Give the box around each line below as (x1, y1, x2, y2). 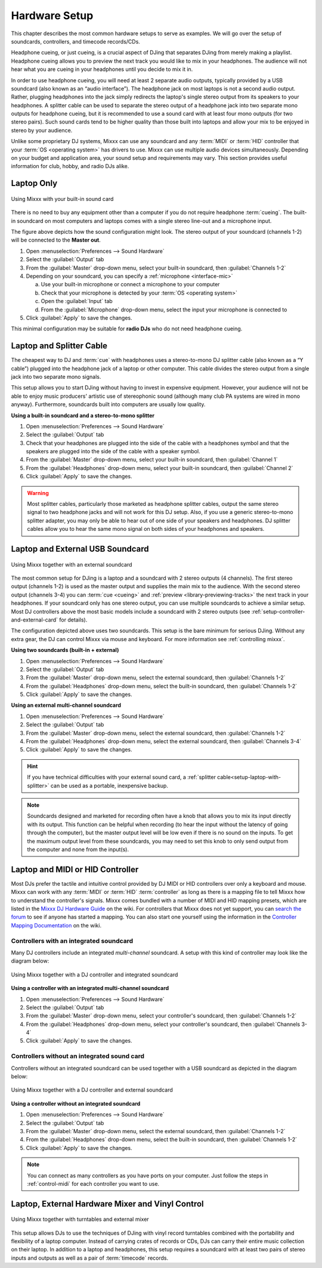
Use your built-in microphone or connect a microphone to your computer (41, 281, 220, 288)
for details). (59, 616, 88, 623)
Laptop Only (11, 178, 58, 188)
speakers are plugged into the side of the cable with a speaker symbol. (26, 448, 200, 455)
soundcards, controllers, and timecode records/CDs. (11, 38, 140, 45)
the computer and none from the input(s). (27, 846, 129, 853)
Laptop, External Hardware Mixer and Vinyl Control (11, 1199, 204, 1209)
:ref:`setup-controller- (251, 608, 305, 615)
